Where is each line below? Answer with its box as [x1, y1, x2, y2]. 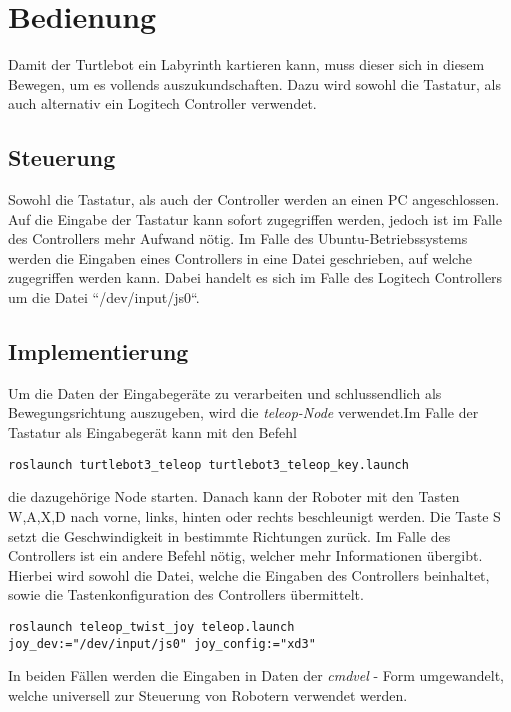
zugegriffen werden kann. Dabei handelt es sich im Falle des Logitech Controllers [8, 267, 503, 288]
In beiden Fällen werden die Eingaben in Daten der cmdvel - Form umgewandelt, [8, 665, 504, 686]
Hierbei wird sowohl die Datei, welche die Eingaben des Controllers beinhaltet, [8, 564, 490, 585]
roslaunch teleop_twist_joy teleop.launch [8, 619, 295, 634]
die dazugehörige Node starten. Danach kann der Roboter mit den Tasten [8, 486, 460, 507]
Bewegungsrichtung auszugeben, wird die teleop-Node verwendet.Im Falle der [8, 402, 479, 423]
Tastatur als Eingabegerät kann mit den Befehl [8, 422, 297, 443]
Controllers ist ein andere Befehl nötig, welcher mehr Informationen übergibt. [8, 545, 483, 566]
